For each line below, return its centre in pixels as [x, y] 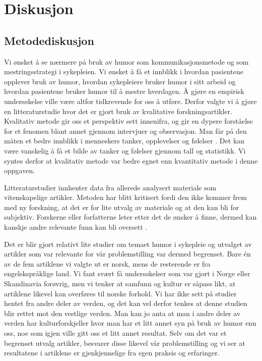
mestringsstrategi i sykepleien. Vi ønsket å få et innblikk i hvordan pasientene [124, 71]
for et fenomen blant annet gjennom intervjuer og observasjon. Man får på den [125, 131]
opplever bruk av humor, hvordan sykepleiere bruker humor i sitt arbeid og [120, 81]
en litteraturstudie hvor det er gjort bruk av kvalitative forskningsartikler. [118, 111]
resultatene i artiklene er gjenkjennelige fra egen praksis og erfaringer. [112, 353]
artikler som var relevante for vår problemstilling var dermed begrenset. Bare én [127, 254]
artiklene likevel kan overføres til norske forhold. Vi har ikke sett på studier [120, 293]
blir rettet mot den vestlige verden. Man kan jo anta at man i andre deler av [122, 313]
